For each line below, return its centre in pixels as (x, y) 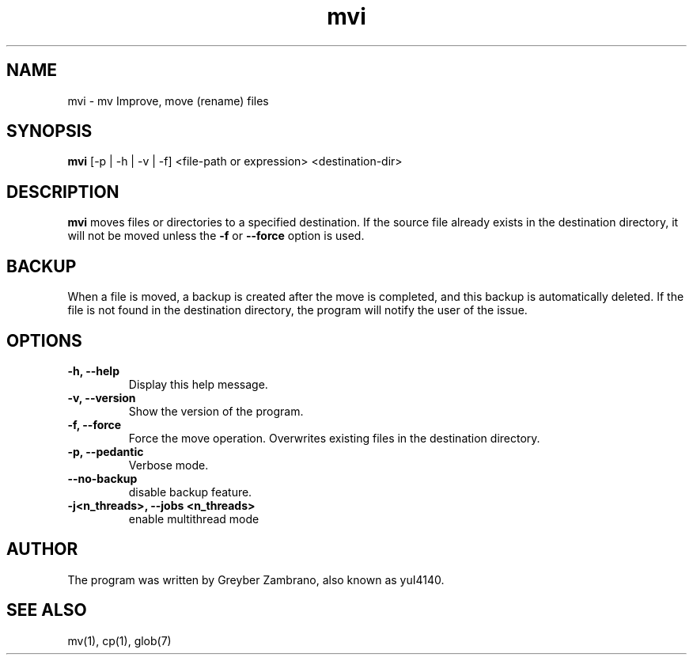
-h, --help (93, 370)
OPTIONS (44, 340)
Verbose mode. (169, 465)
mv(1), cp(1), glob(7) (119, 640)
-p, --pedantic (106, 451)
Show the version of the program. (216, 411)
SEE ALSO (47, 610)
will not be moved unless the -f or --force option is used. (216, 236)
